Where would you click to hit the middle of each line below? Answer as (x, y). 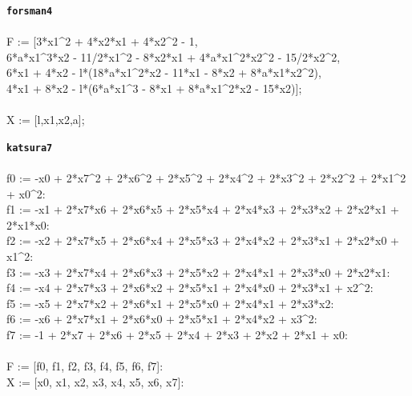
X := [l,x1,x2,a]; (46, 120)
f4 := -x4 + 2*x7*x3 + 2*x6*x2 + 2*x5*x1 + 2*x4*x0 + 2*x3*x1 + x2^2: (190, 288)
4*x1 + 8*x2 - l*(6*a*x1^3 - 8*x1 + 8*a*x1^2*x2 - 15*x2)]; (154, 88)
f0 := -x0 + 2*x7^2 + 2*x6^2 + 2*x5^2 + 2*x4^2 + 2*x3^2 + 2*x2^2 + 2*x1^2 (206, 178)
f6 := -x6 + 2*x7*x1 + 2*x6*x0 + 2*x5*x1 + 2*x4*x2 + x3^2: (162, 319)
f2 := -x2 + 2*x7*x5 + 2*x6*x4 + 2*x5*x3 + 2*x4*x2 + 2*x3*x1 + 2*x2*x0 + (203, 240)
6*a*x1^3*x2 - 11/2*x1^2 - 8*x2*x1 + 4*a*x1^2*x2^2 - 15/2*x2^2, (174, 56)
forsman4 (30, 11)
